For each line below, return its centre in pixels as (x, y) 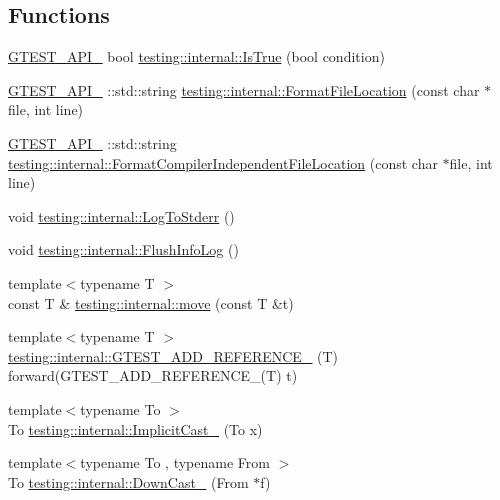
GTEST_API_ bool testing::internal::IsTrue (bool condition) (196, 56)
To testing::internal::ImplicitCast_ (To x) (135, 428)
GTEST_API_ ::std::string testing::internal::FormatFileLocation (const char (244, 89)
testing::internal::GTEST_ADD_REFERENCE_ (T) (173, 355)
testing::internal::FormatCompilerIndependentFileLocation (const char (223, 162)
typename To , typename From (175, 462)
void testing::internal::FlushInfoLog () (123, 249)
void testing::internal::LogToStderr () (121, 215)
